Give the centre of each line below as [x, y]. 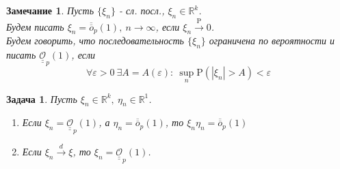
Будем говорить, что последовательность [95, 41]
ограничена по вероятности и [272, 41]
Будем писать [35, 26]
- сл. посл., [142, 10]
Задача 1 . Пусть [42, 98]
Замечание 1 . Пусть [50, 10]
